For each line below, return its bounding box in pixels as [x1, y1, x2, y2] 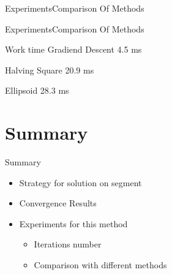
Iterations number [34, 238, 102, 251]
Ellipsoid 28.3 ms [5, 84, 69, 97]
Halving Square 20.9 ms [5, 63, 94, 76]
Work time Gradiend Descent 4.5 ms [5, 43, 142, 56]
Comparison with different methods [34, 258, 167, 271]
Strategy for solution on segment [19, 176, 142, 189]
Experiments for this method [19, 217, 128, 230]
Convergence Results [19, 197, 97, 209]
